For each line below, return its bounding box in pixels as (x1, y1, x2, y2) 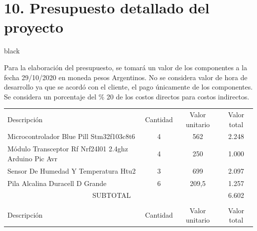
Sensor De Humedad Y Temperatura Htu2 (7, 165, 136, 176)
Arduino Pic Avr (7, 153, 58, 163)
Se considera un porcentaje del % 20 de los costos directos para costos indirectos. (4, 91, 250, 101)
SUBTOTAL (92, 190, 131, 200)
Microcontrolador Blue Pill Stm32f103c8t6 (7, 131, 135, 141)
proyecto (4, 17, 64, 37)
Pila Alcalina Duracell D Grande (7, 178, 107, 188)
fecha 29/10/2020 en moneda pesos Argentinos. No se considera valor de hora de (4, 72, 248, 82)
